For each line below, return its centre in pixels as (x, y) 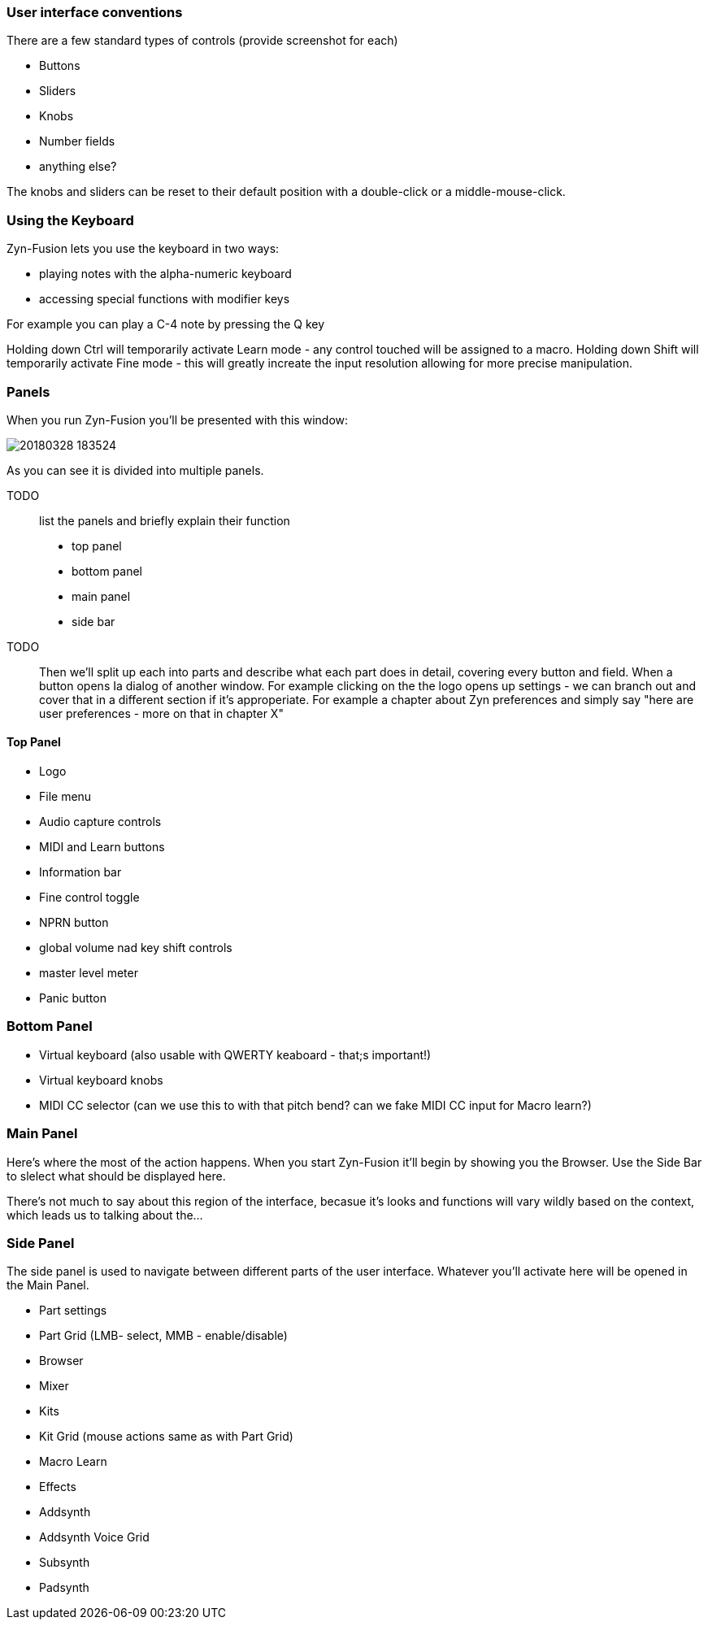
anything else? (78, 167)
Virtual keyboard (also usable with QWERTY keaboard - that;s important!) (235, 1054)
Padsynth (64, 1588)
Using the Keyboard (70, 220)
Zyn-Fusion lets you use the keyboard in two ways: (143, 249)
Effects (58, 1487)
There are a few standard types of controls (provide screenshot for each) (202, 41)
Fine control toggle (89, 898)
